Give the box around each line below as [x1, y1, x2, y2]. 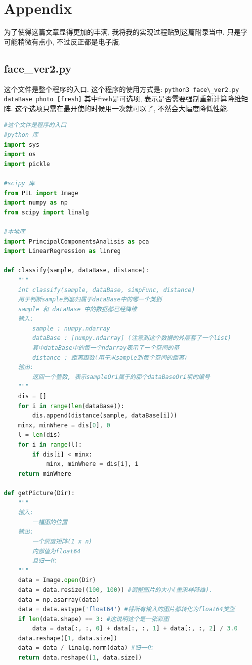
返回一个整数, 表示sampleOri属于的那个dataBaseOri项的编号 [32, 373, 210, 380]
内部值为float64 [32, 547, 81, 555]
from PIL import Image [4, 189, 79, 197]
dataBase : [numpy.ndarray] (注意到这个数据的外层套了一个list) [32, 334, 231, 342]
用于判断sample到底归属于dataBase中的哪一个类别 [18, 296, 162, 303]
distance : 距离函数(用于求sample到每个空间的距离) [32, 354, 188, 361]
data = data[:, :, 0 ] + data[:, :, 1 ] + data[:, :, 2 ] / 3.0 [32, 625, 238, 632]
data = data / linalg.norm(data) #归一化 [18, 644, 153, 652]
